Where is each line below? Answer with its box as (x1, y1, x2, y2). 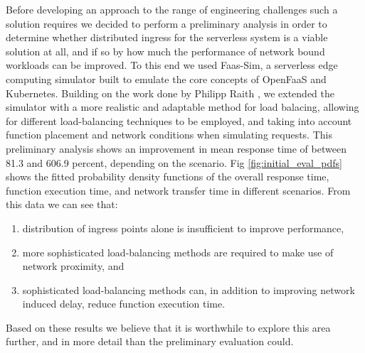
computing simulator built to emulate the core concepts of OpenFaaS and (6, 71, 327, 86)
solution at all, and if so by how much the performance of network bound (6, 43, 325, 58)
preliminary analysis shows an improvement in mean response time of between (6, 141, 347, 156)
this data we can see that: (6, 197, 118, 212)
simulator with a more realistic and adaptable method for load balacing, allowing (6, 99, 359, 114)
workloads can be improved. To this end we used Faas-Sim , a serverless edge (6, 58, 338, 72)
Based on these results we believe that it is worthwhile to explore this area (6, 320, 331, 335)
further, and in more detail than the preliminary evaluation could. (6, 334, 294, 349)
